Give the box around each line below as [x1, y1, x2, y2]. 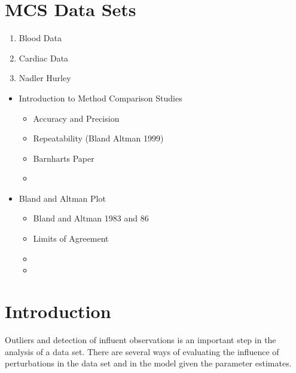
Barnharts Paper [33, 152, 94, 164]
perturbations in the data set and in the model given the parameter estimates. [5, 357, 292, 369]
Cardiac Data [19, 51, 69, 64]
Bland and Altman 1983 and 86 [33, 212, 149, 224]
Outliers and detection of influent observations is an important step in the [5, 333, 276, 346]
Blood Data [19, 32, 62, 44]
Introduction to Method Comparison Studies [19, 91, 182, 104]
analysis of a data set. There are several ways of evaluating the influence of [5, 345, 279, 357]
